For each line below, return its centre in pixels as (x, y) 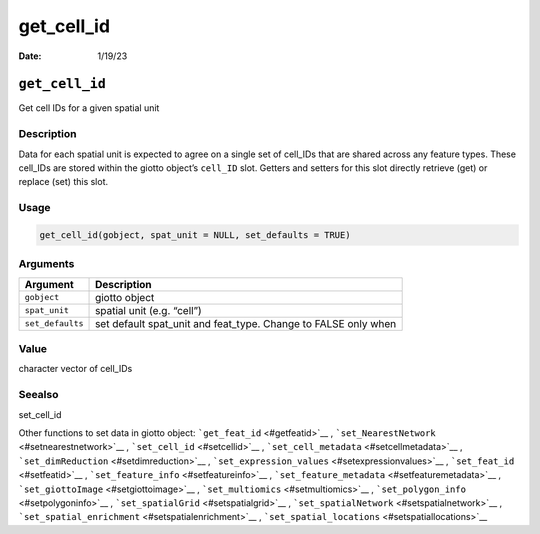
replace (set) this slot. (63, 182)
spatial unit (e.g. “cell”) (148, 310)
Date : (30, 56)
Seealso (38, 395)
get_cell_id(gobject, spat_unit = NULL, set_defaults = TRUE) (195, 234)
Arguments (46, 264)
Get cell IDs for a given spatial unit (89, 108)
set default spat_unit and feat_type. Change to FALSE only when (246, 323)
